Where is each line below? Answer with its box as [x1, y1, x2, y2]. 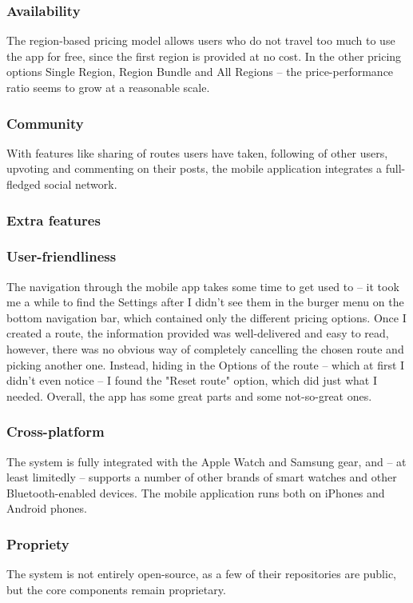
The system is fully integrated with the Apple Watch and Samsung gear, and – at [6, 453, 407, 469]
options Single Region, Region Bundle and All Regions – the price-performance [6, 63, 394, 80]
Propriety [6, 533, 69, 553]
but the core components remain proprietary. [6, 581, 226, 597]
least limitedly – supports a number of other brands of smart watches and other [6, 469, 397, 485]
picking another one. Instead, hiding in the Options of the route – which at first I [6, 356, 405, 373]
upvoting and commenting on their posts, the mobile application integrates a [6, 160, 383, 177]
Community [6, 113, 84, 133]
